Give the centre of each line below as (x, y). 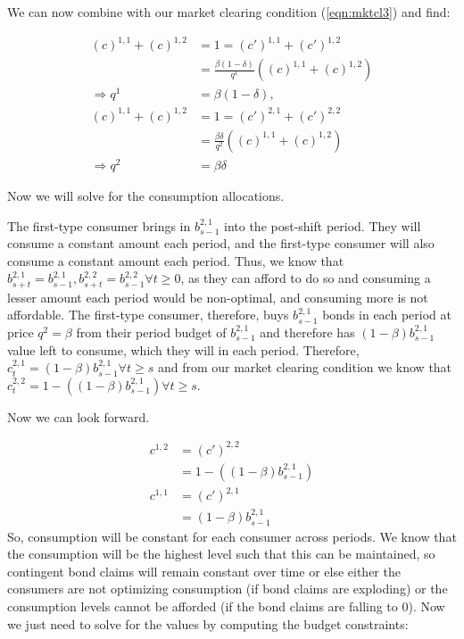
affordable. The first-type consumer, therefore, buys (148, 315)
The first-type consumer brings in (99, 225)
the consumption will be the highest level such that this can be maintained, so (221, 554)
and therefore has (307, 332)
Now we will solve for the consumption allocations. (146, 195)
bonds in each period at (387, 315)
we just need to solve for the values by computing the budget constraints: (208, 623)
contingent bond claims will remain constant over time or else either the (204, 571)
